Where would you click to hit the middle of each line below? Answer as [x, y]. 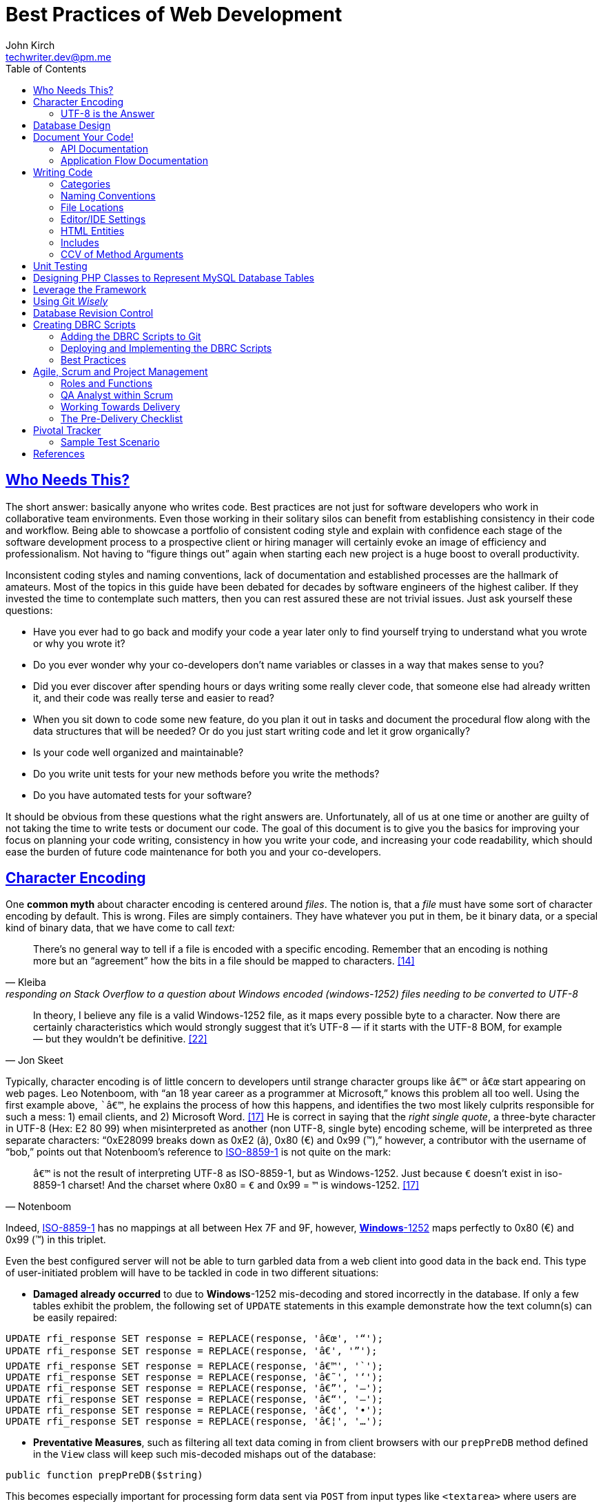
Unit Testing [60, 266]
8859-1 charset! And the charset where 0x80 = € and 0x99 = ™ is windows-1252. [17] [226, 1185]
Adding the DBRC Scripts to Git [131, 336]
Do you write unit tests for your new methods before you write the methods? [206, 773]
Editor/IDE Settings [103, 219]
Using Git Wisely [71, 301]
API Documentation [104, 148]
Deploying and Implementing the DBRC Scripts [166, 348]
